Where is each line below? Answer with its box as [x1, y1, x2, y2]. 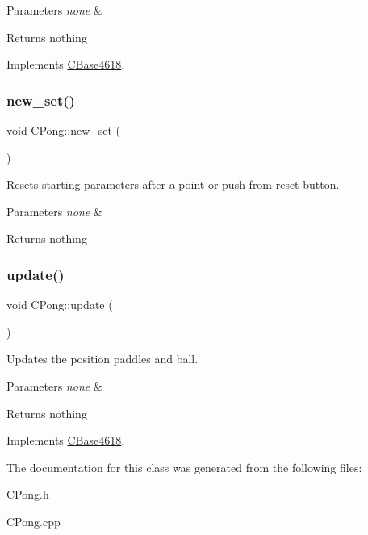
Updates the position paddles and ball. [6, 350, 199, 367]
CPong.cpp [6, 512, 61, 529]
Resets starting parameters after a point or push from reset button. [6, 176, 340, 193]
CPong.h [6, 486, 49, 503]
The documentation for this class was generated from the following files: [6, 458, 362, 475]
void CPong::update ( [6, 296, 113, 313]
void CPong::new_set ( [6, 122, 121, 138]
